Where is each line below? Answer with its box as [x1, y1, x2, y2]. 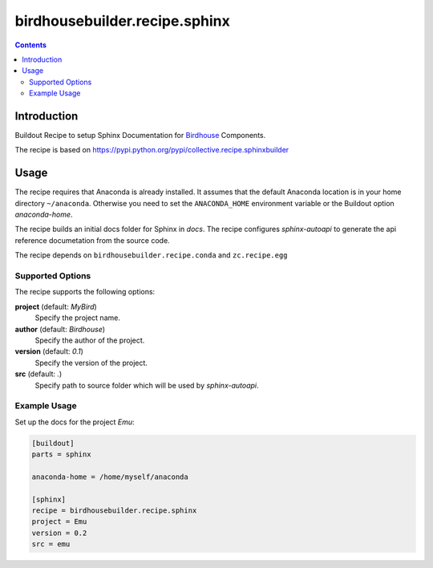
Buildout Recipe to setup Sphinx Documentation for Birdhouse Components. [14, 131, 266, 140]
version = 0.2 [31, 528, 87, 538]
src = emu [31, 540, 71, 549]
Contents [14, 40, 47, 50]
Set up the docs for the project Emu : [14, 417, 136, 427]
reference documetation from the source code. [14, 235, 170, 245]
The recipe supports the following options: [14, 287, 156, 297]
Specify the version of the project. [34, 358, 148, 367]
